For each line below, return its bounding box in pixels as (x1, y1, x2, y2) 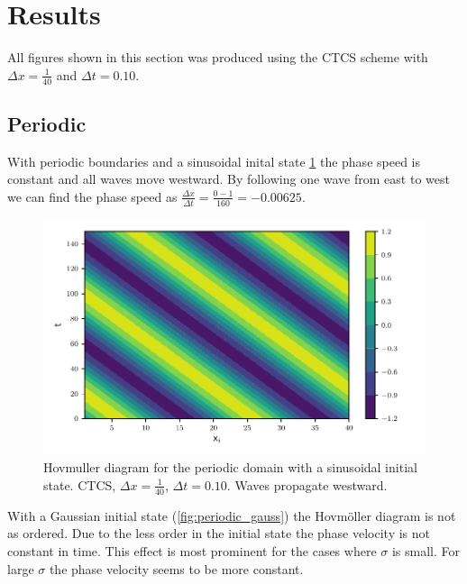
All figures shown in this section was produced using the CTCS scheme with (7, 48, 428, 67)
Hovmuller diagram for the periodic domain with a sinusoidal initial (43, 458, 417, 477)
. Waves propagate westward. (226, 475, 388, 494)
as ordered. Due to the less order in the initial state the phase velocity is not (7, 524, 430, 543)
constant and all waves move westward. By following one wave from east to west (7, 169, 450, 188)
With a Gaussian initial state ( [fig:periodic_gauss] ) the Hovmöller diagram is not (7, 506, 456, 525)
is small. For (391, 541, 460, 560)
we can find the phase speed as (7, 187, 178, 205)
